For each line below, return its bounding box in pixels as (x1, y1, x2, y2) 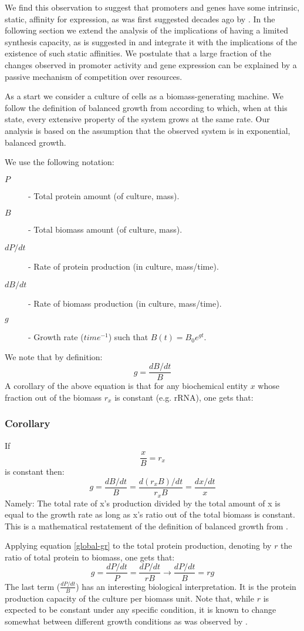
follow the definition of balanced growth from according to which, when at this (5, 101, 288, 113)
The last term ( (5, 580, 60, 592)
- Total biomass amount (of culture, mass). (28, 223, 183, 236)
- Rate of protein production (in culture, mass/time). (28, 260, 219, 272)
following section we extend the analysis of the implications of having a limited (5, 24, 288, 36)
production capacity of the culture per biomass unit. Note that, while (5, 592, 254, 604)
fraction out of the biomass (5, 391, 102, 403)
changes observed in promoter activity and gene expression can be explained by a (5, 58, 297, 71)
